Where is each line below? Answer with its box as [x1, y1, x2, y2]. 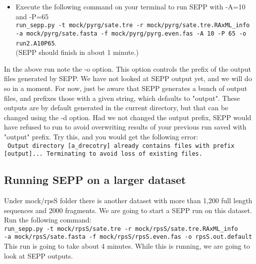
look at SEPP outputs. [4, 250, 73, 261]
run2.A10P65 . [15, 37, 57, 47]
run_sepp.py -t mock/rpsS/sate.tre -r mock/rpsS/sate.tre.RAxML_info [4, 225, 238, 232]
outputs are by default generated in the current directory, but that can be [4, 102, 228, 113]
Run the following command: [4, 215, 92, 225]
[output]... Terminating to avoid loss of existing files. [4, 150, 203, 158]
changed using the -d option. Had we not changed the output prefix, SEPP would [4, 112, 252, 122]
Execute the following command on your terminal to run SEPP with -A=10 [15, 1, 246, 11]
